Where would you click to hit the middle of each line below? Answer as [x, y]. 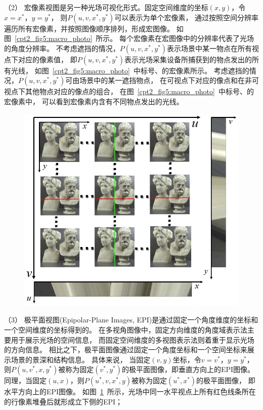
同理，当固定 [25, 380]
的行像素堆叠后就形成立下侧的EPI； [63, 402]
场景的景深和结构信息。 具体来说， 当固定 [81, 359]
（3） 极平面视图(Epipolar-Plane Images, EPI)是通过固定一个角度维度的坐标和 [131, 320]
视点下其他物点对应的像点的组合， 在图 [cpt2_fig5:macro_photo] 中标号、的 [129, 91]
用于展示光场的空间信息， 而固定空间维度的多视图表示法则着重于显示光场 [133, 339]
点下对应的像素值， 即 [41, 59]
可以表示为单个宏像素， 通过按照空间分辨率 [187, 17]
